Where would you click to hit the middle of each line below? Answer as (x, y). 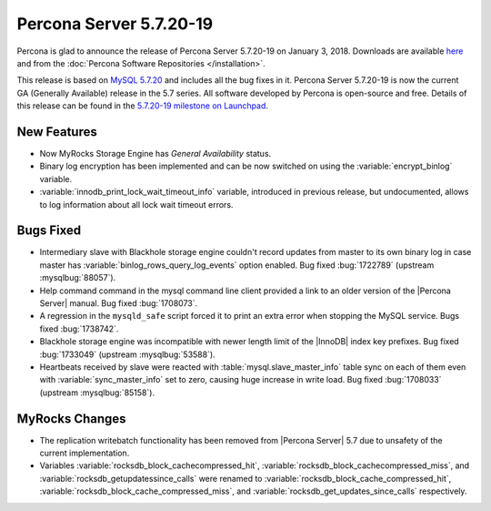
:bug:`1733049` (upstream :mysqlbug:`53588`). (127, 354)
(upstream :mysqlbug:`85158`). (97, 393)
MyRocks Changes (71, 419)
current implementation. (85, 453)
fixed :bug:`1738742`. (79, 329)
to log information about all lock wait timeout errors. (136, 204)
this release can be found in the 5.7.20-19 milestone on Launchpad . (142, 106)
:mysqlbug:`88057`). (78, 278)
